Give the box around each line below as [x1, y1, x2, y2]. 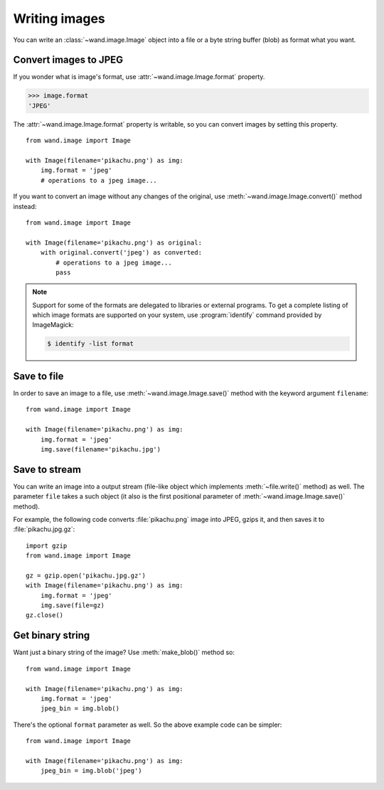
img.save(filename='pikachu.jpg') [40, 445, 161, 453]
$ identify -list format [47, 340, 134, 348]
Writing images [13, 11, 106, 26]
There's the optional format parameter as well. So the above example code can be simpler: [13, 720, 282, 729]
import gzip [26, 541, 68, 550]
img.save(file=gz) [40, 602, 105, 609]
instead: [13, 202, 37, 210]
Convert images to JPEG [13, 54, 124, 66]
